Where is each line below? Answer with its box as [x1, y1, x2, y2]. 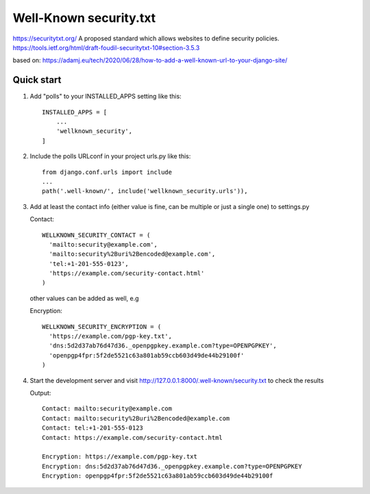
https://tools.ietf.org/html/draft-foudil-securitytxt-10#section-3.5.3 [12, 43, 200, 51]
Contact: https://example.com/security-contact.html [42, 434, 223, 441]
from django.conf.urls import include [42, 168, 173, 176]
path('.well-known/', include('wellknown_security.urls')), [42, 187, 248, 195]
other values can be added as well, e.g [29, 294, 140, 302]
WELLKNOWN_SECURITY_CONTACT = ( [42, 231, 151, 239]
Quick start [12, 74, 62, 86]
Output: [29, 389, 51, 397]
